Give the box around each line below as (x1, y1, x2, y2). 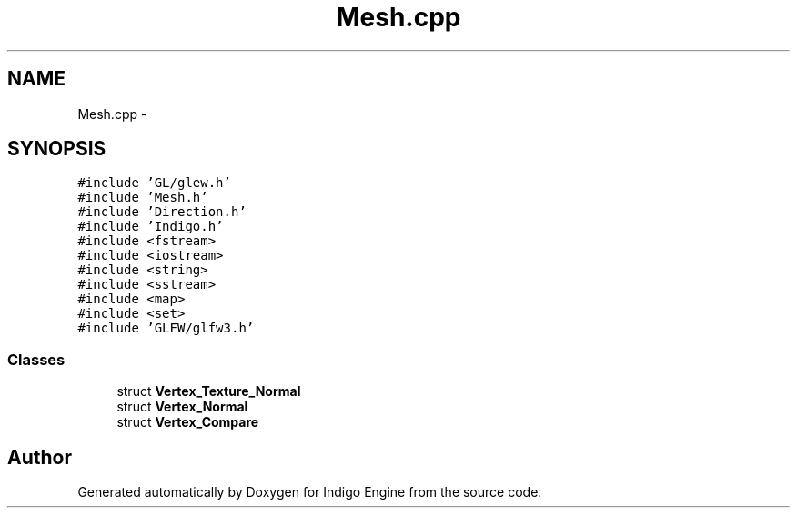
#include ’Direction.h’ (77, 204, 247, 220)
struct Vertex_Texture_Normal (116, 383, 301, 400)
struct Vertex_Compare (116, 414, 259, 431)
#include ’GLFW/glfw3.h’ (77, 321, 255, 336)
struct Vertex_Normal (116, 399, 248, 415)
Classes (7, 350, 66, 369)
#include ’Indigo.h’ (77, 219, 224, 234)
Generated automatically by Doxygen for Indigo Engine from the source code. (77, 484, 542, 500)
